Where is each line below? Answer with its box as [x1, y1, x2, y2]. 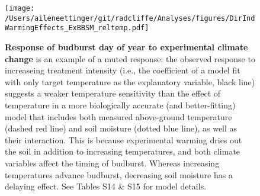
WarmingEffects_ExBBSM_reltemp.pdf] [5, 24, 149, 33]
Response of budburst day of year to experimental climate [5, 40, 248, 53]
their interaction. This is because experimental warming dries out [5, 133, 242, 146]
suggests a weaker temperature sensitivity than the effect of [5, 87, 221, 99]
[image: [5, 4, 35, 12]
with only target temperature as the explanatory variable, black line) [5, 75, 255, 88]
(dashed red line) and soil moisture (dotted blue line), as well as [5, 122, 237, 134]
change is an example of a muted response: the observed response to [5, 52, 255, 65]
